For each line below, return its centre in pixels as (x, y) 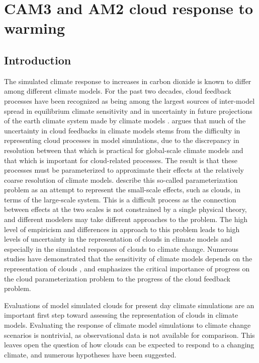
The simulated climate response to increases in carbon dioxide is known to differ (128, 81)
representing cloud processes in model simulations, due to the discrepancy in (122, 140)
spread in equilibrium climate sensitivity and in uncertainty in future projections (128, 111)
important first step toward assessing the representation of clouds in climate (121, 315)
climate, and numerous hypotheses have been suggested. (90, 354)
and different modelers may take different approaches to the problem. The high (126, 219)
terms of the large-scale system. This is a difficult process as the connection (120, 199)
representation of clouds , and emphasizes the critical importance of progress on (127, 269)
